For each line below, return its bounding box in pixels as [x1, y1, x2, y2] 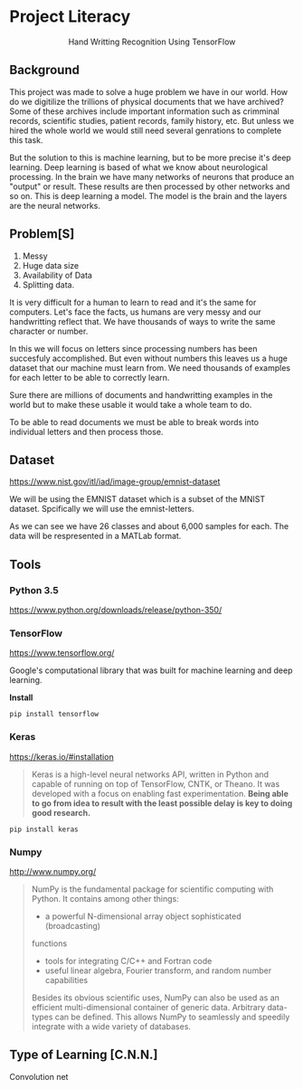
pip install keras [9, 825, 79, 834]
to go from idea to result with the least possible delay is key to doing [31, 798, 293, 809]
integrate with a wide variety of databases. [31, 1020, 192, 1032]
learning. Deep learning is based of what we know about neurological [9, 161, 269, 173]
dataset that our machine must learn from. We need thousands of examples [9, 362, 291, 373]
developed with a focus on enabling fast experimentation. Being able [31, 788, 289, 799]
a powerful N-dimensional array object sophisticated [44, 911, 241, 922]
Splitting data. [22, 279, 75, 290]
